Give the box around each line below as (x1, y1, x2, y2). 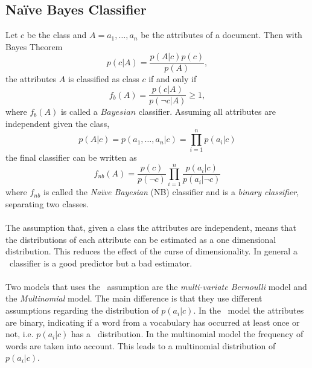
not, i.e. (5, 328, 34, 340)
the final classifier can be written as (5, 151, 137, 164)
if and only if (148, 73, 197, 85)
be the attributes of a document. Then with (141, 28, 302, 41)
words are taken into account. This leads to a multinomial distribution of (5, 339, 276, 352)
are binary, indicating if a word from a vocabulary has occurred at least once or (5, 315, 300, 328)
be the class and (27, 28, 87, 41)
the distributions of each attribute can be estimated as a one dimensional (5, 233, 276, 245)
